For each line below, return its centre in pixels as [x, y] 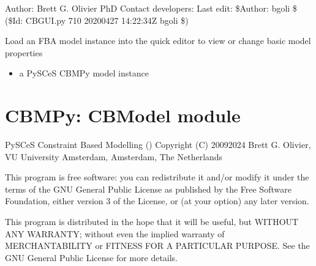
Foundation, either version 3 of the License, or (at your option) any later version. [157, 201]
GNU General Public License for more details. [92, 257]
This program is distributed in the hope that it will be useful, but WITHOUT [152, 222]
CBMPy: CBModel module [123, 115]
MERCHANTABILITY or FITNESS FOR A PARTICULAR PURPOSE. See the [157, 246]
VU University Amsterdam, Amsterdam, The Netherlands [114, 156]
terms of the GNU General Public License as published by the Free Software [148, 189]
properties [24, 52]
